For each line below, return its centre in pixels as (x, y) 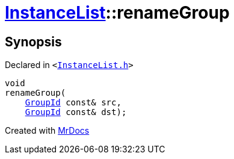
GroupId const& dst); (76, 112)
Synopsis (33, 42)
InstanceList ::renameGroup (117, 13)
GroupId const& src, (73, 103)
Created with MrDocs (47, 131)
